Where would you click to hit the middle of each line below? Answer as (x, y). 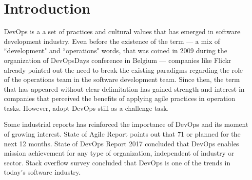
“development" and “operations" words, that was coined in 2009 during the (116, 50)
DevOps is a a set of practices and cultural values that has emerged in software (122, 31)
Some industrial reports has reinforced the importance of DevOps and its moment (126, 124)
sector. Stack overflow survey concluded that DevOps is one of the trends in (117, 162)
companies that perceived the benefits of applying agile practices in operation (120, 98)
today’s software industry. (42, 172)
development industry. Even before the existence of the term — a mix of (112, 41)
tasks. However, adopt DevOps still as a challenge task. (87, 108)
